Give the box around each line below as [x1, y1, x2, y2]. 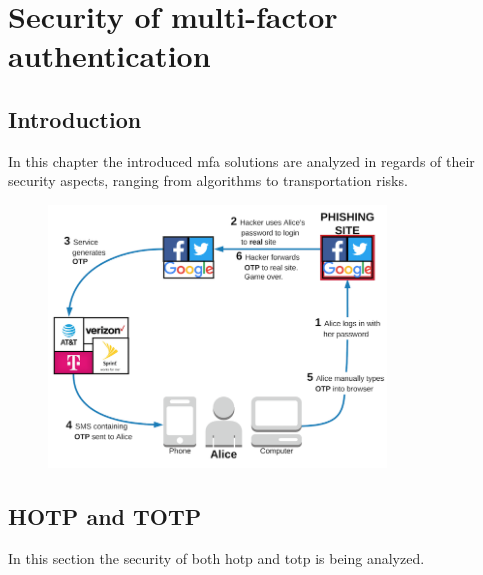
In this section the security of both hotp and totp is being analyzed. [8, 547, 425, 568]
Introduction [8, 103, 142, 134]
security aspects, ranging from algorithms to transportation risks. [8, 170, 408, 191]
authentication [8, 35, 211, 76]
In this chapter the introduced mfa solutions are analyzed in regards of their [8, 150, 475, 171]
